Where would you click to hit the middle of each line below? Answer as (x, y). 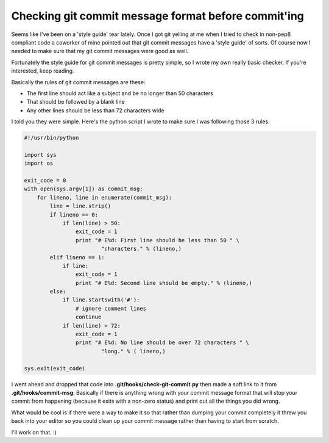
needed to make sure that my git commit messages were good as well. (100, 51)
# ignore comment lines (111, 308)
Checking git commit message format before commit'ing (158, 16)
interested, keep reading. (43, 71)
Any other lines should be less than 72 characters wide (95, 110)
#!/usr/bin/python (51, 138)
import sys (40, 155)
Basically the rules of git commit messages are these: (78, 82)
